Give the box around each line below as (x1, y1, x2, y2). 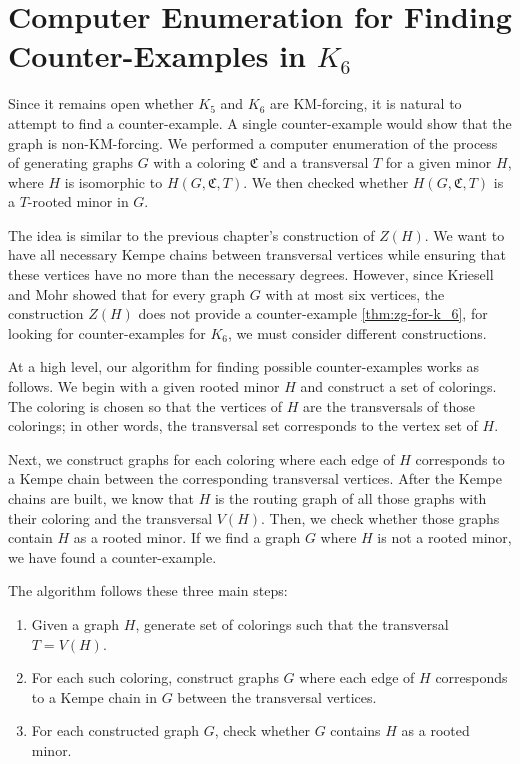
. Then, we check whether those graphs (261, 507, 500, 528)
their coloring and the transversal (8, 507, 213, 528)
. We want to (424, 224, 505, 245)
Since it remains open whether (8, 93, 194, 114)
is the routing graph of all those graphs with (214, 488, 487, 508)
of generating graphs (8, 152, 134, 173)
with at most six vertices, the (265, 283, 445, 304)
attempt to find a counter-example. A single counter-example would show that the (8, 112, 512, 133)
